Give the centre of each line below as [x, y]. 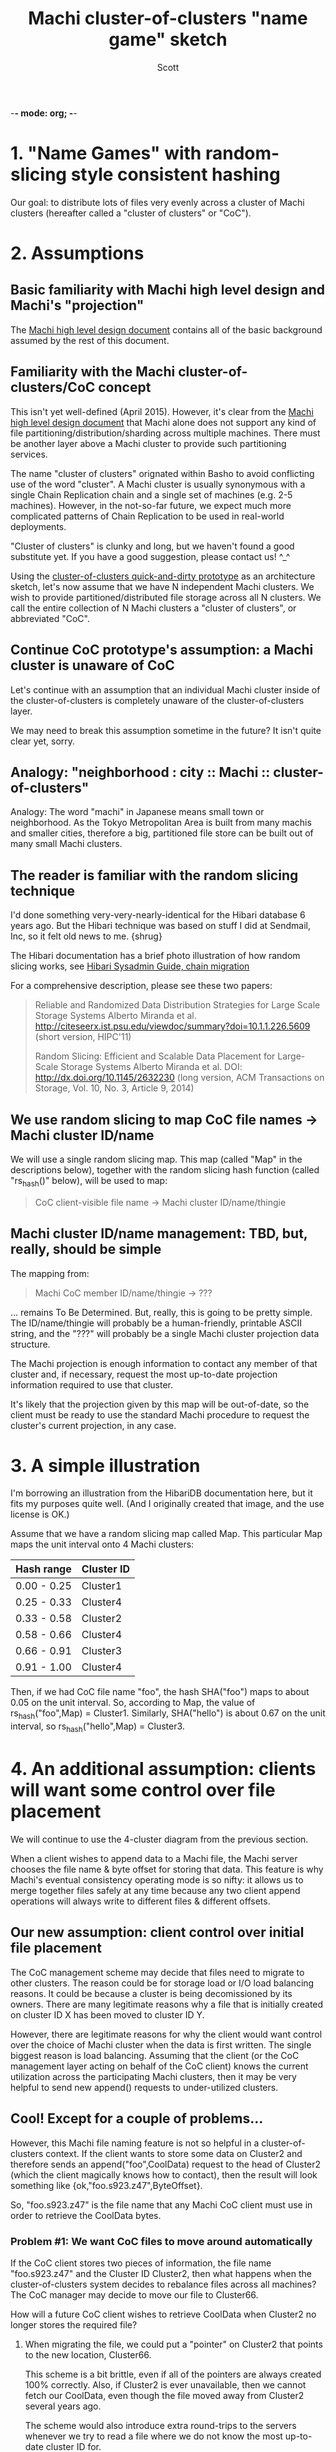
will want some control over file [143, 1790]
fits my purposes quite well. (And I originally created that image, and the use [167, 1504]
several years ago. [63, 2406]
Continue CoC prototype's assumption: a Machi [162, 650]
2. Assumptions [77, 253]
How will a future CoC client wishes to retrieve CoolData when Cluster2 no [163, 2314]
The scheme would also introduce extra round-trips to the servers [160, 2425]
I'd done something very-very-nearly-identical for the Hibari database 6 [158, 915]
